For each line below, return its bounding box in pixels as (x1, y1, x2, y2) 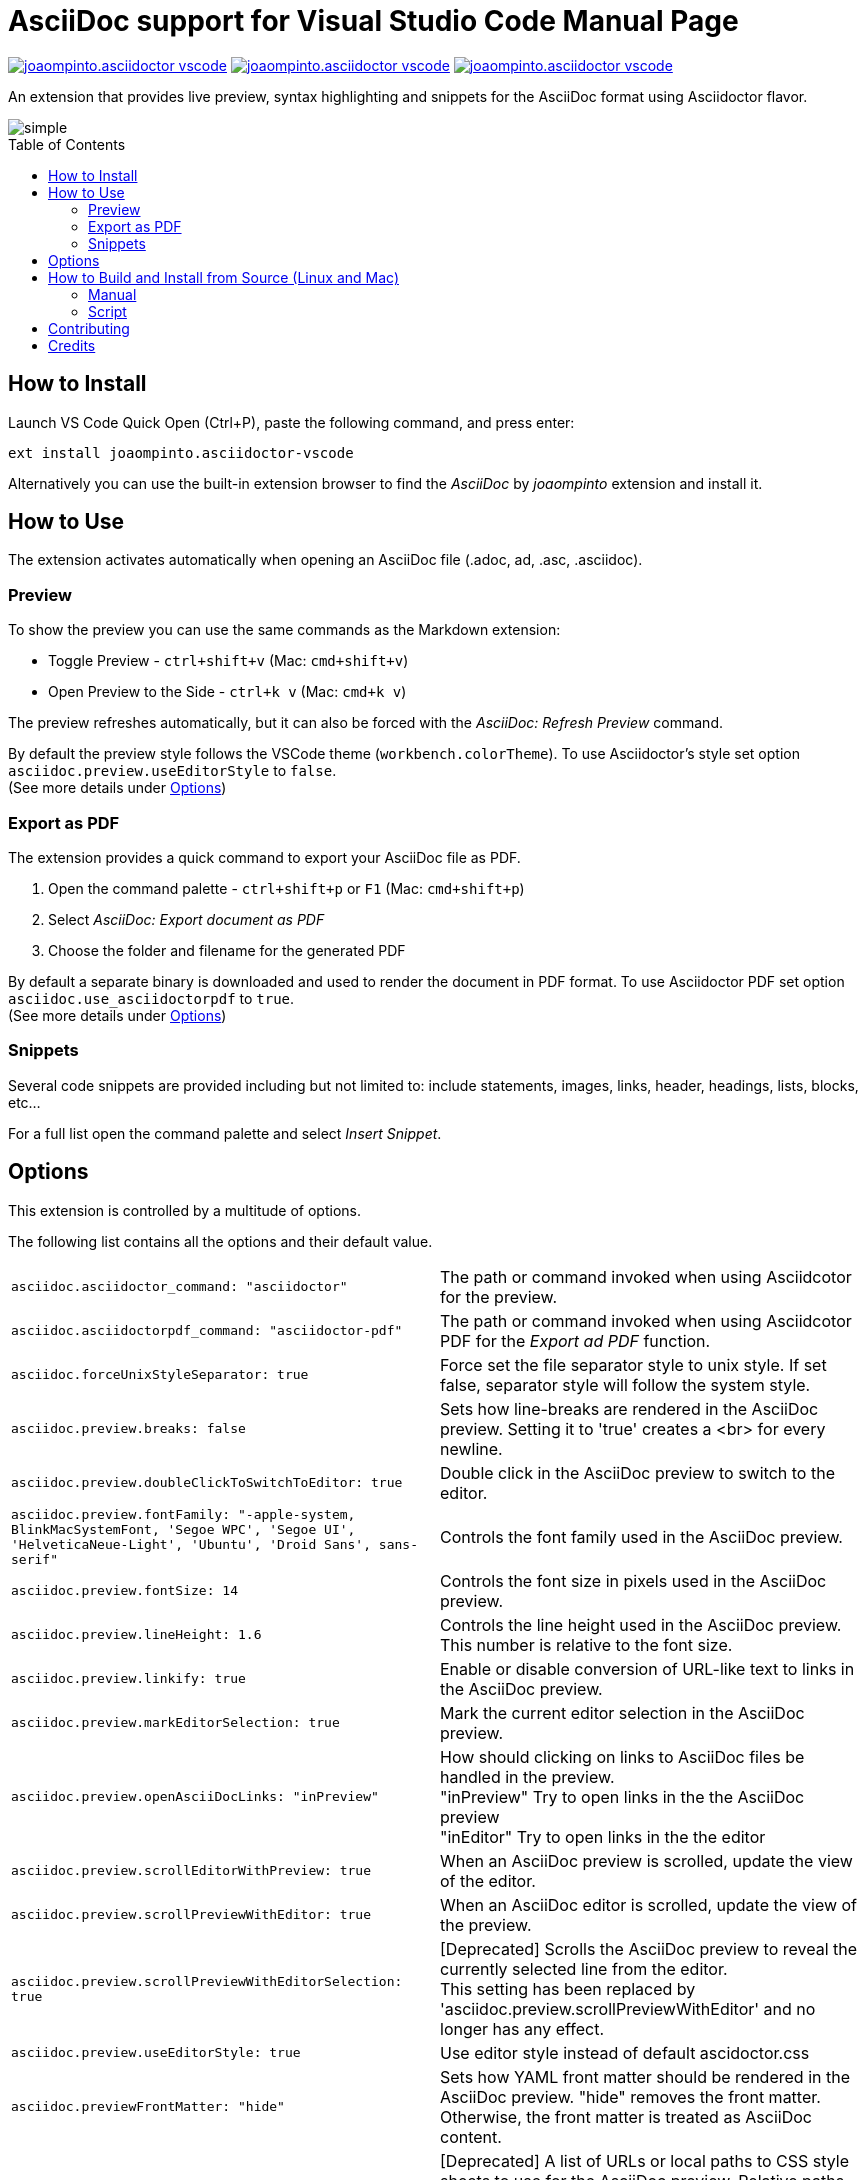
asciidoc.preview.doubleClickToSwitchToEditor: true (11, 1475, 403, 1491)
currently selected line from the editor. (440, 1958, 728, 1979)
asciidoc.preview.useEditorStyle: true (11, 2045, 301, 2061)
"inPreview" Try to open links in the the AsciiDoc (440, 1786, 805, 1807)
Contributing (48, 319, 130, 337)
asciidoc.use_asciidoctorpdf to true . (8, 989, 295, 1007)
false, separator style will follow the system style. (440, 1374, 811, 1395)
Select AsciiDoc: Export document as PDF (48, 910, 325, 928)
